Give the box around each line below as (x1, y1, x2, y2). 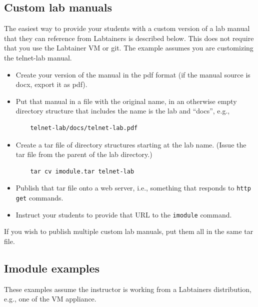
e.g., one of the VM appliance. (4, 293, 96, 304)
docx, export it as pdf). (15, 79, 87, 89)
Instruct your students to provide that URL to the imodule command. (15, 209, 232, 219)
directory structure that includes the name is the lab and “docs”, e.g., (15, 105, 230, 116)
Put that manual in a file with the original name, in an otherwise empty (15, 95, 237, 106)
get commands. (15, 192, 63, 202)
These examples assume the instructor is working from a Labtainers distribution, (4, 283, 251, 294)
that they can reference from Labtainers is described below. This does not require (4, 32, 254, 43)
